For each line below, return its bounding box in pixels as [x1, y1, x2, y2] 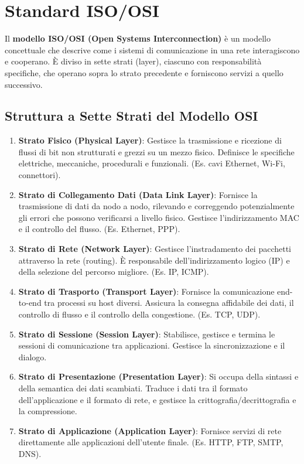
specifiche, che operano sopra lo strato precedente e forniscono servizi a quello [5, 66, 283, 79]
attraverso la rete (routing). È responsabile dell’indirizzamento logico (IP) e [18, 254, 290, 266]
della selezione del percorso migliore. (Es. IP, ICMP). [18, 265, 209, 278]
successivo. [5, 78, 43, 90]
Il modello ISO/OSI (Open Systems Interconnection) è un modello [5, 32, 271, 45]
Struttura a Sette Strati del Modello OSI [5, 107, 258, 125]
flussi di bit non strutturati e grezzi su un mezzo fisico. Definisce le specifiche [18, 145, 295, 158]
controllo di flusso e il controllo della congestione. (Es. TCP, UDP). [18, 308, 261, 320]
